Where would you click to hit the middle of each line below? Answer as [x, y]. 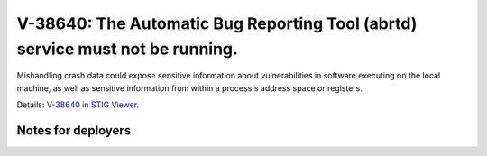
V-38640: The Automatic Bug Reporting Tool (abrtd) [217, 23]
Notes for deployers [74, 130]
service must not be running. [128, 49]
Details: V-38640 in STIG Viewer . [78, 105]
